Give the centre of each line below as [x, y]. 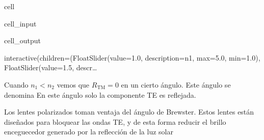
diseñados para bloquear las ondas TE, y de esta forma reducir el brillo [115, 121]
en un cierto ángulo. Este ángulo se [176, 84]
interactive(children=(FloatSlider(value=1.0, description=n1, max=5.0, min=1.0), [132, 57]
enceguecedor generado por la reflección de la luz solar [89, 132]
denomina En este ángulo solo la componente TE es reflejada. [100, 94]
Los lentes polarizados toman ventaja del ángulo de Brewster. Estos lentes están [129, 112]
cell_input [20, 23]
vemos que [73, 84]
